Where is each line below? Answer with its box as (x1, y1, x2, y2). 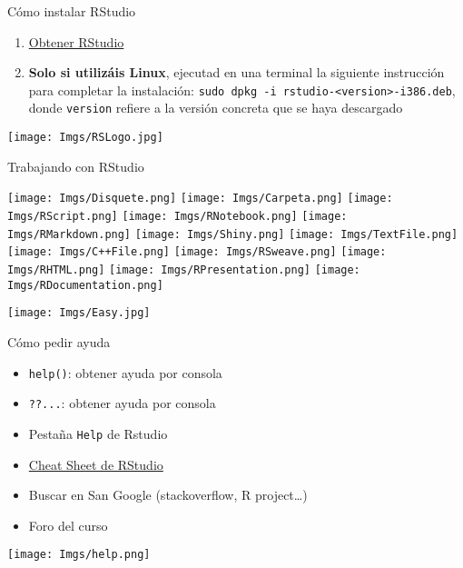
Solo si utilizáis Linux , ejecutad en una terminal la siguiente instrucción (28, 63, 445, 82)
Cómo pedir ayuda (7, 332, 111, 351)
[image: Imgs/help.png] (7, 548, 151, 562)
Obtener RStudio (28, 32, 124, 51)
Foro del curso (28, 515, 108, 534)
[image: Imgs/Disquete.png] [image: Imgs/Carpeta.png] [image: (7, 192, 393, 205)
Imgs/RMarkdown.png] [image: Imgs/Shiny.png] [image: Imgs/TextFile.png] (7, 227, 458, 241)
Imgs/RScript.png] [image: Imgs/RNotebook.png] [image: (7, 210, 348, 223)
